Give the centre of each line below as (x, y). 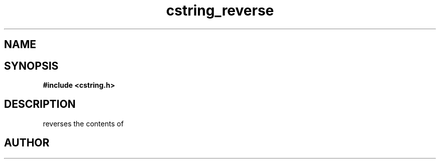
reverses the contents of (83, 123)
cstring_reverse (220, 11)
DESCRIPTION (40, 104)
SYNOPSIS (31, 66)
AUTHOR (27, 143)
